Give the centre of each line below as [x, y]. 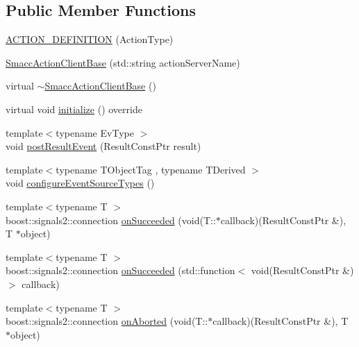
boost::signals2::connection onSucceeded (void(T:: [111, 220]
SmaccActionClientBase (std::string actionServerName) [123, 62]
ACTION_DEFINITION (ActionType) [90, 39]
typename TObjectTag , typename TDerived [151, 169]
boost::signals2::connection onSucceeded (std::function [120, 270]
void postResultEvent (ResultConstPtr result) [103, 146]
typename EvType [95, 132]
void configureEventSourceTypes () [80, 183]
